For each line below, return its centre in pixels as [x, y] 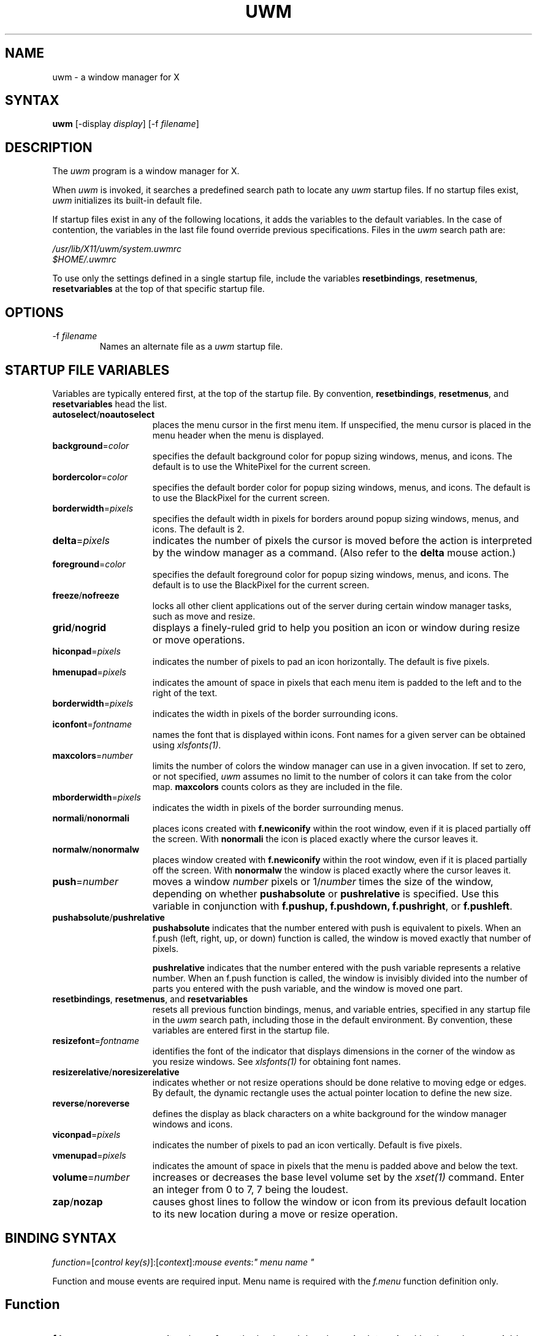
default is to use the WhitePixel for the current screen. [261, 466]
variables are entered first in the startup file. [241, 1030]
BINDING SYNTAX [61, 1238]
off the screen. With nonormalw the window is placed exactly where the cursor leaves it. [332, 870]
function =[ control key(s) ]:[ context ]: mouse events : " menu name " [183, 1262]
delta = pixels [81, 540]
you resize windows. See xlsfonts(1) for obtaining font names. [276, 1061]
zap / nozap [78, 1201]
